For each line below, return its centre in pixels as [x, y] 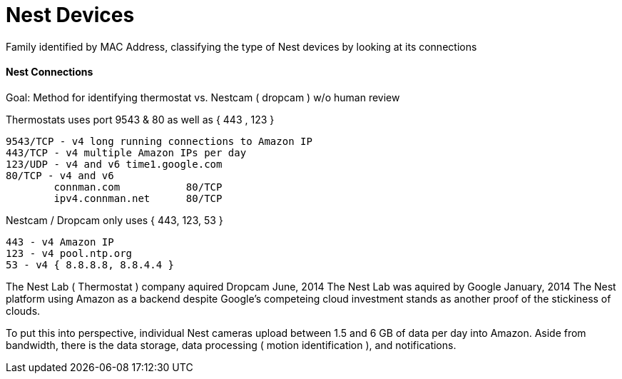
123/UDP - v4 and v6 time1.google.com [114, 164]
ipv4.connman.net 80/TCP [138, 198]
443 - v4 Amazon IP [60, 242]
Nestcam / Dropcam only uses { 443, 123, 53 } [114, 220]
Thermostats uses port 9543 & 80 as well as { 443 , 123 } [140, 119]
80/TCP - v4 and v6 [60, 175]
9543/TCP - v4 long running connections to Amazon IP [159, 141]
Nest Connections [50, 72]
